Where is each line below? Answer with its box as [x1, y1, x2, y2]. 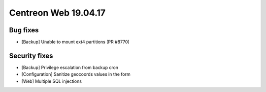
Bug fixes [9, 26, 39, 34]
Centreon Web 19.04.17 [9, 7, 106, 18]
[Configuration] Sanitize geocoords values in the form [21, 71, 131, 77]
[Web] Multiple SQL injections [21, 78, 82, 84]
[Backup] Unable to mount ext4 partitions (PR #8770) [21, 39, 130, 45]
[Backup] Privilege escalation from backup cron [21, 64, 118, 70]
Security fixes [9, 51, 54, 60]
